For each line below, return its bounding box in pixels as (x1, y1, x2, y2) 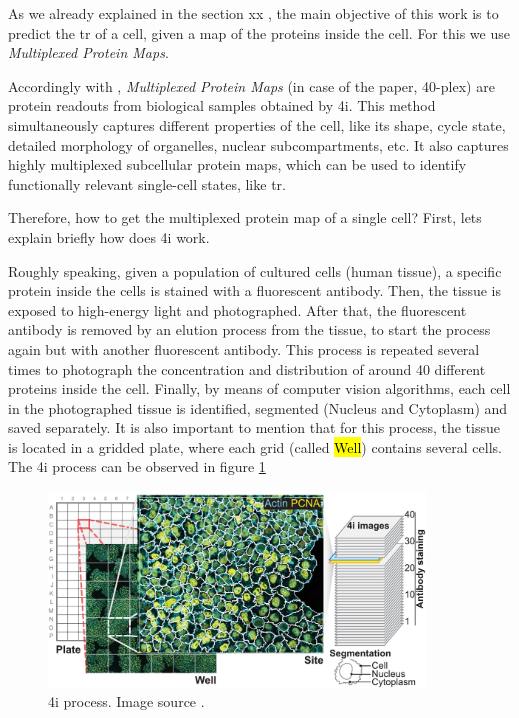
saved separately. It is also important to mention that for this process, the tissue (8, 417, 500, 438)
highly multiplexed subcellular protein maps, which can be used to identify (8, 154, 467, 175)
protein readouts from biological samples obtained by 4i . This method (8, 95, 436, 116)
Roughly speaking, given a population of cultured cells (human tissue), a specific (8, 260, 502, 281)
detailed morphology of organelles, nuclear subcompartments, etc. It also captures (8, 134, 509, 155)
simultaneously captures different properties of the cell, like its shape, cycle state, (8, 114, 506, 135)
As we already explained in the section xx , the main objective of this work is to (8, 3, 499, 23)
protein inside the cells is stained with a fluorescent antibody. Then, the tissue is (8, 280, 502, 301)
